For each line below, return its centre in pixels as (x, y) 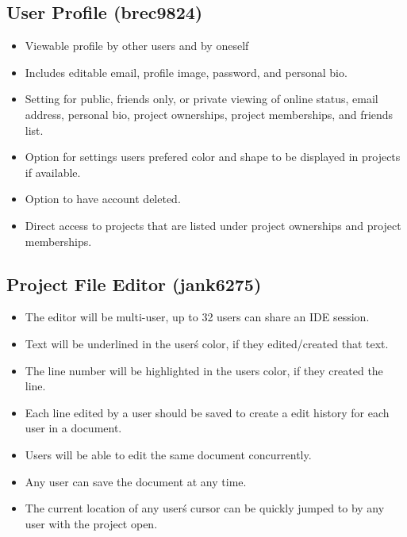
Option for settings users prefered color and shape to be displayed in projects (213, 157)
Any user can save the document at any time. (136, 481)
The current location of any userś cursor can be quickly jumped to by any (205, 508)
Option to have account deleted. (103, 199)
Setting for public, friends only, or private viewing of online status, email (202, 99)
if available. (53, 172)
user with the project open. (91, 523)
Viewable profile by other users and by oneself (137, 46)
